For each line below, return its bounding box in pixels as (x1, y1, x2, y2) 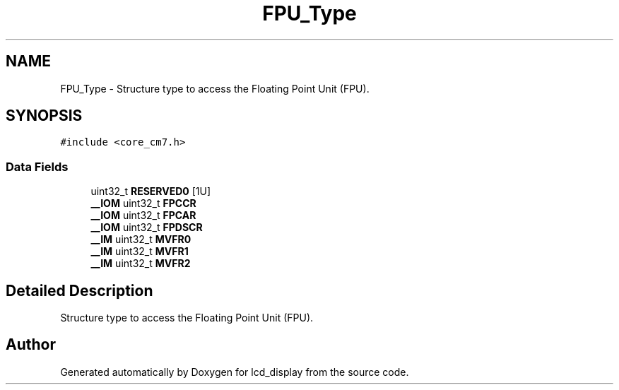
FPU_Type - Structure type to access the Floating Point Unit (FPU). (60, 82, 370, 95)
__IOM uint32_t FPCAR (90, 209, 196, 222)
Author (6, 336, 56, 354)
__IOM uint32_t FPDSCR (90, 221, 203, 234)
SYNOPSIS (6, 107, 83, 125)
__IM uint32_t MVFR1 (90, 245, 189, 258)
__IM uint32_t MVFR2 (90, 257, 191, 270)
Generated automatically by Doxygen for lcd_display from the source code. (60, 365, 409, 378)
